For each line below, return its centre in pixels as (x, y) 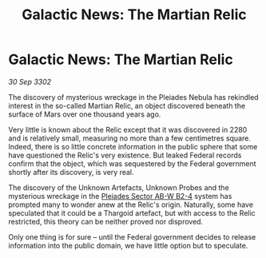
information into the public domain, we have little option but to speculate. (128, 245)
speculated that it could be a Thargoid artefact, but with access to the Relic (132, 212)
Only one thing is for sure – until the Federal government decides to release (132, 236)
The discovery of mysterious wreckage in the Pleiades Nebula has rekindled (133, 97)
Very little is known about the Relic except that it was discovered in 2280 (128, 129)
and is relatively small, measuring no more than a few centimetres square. (130, 138)
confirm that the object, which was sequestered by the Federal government (133, 163)
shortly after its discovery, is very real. (71, 172)
